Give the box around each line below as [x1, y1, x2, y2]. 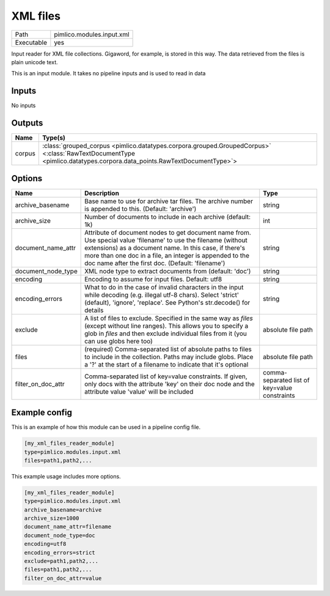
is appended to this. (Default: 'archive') [84, 204, 197, 213]
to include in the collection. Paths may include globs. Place [84, 352, 254, 361]
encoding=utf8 [24, 540, 67, 548]
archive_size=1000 [24, 515, 79, 522]
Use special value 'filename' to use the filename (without [84, 236, 248, 244]
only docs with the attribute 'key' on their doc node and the [84, 379, 255, 388]
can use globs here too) [84, 337, 153, 345]
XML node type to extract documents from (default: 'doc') [84, 267, 251, 275]
